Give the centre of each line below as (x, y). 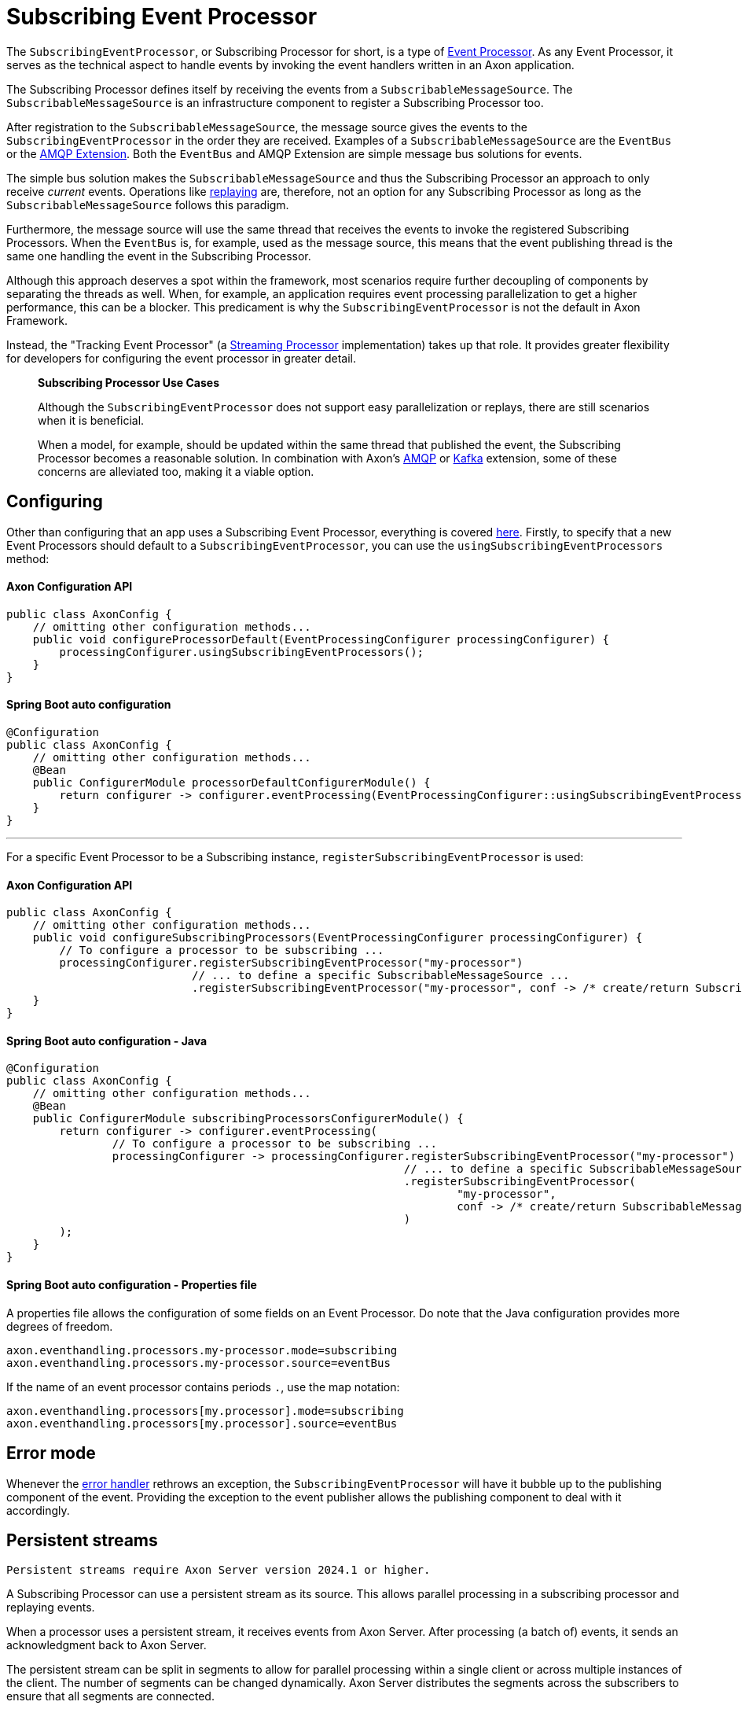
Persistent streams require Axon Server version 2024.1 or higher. (219, 1570)
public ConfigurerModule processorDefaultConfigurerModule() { (231, 783)
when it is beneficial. (91, 420)
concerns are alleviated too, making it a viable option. (176, 471)
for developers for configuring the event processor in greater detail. (181, 358)
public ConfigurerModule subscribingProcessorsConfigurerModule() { (248, 1119)
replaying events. (51, 1608)
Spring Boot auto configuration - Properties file (132, 1285)
